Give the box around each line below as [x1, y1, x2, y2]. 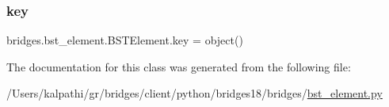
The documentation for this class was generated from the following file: [6, 58, 351, 75]
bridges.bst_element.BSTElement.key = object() [6, 32, 243, 48]
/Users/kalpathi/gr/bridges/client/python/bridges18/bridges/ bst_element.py [6, 85, 383, 101]
